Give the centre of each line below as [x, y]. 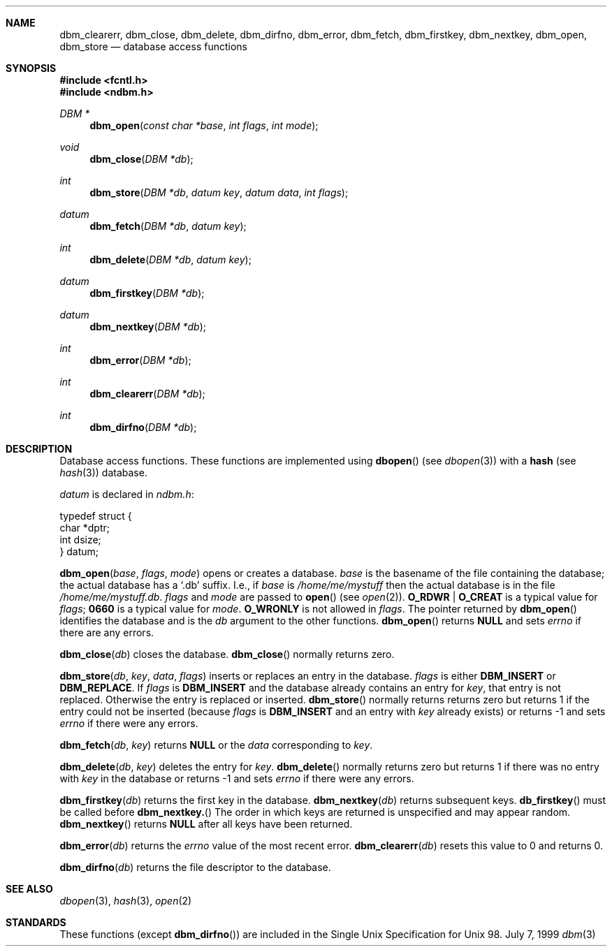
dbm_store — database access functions [153, 46]
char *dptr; [85, 528]
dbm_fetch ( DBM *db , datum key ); [168, 226]
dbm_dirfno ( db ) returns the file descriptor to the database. [195, 867]
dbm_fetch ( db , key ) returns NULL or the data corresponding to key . [216, 745]
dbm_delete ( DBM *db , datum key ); [170, 259]
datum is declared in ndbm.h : [127, 494]
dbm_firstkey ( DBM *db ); [147, 293]
